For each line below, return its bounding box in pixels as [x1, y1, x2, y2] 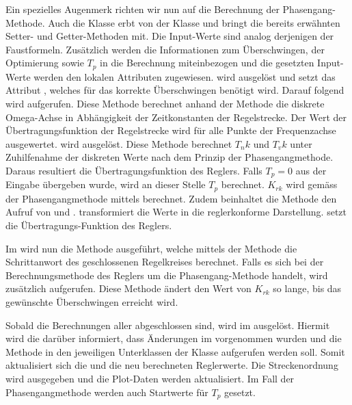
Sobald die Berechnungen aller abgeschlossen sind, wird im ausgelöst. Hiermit [5, 317, 330, 332]
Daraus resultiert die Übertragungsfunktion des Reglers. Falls [5, 163, 262, 177]
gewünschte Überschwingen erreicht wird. [5, 295, 178, 309]
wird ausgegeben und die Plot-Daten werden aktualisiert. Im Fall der [5, 371, 295, 386]
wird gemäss [286, 177, 338, 192]
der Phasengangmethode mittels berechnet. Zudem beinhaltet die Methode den [5, 191, 337, 205]
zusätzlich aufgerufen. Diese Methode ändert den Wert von [5, 281, 252, 296]
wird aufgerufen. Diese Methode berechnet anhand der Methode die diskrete [5, 96, 325, 111]
